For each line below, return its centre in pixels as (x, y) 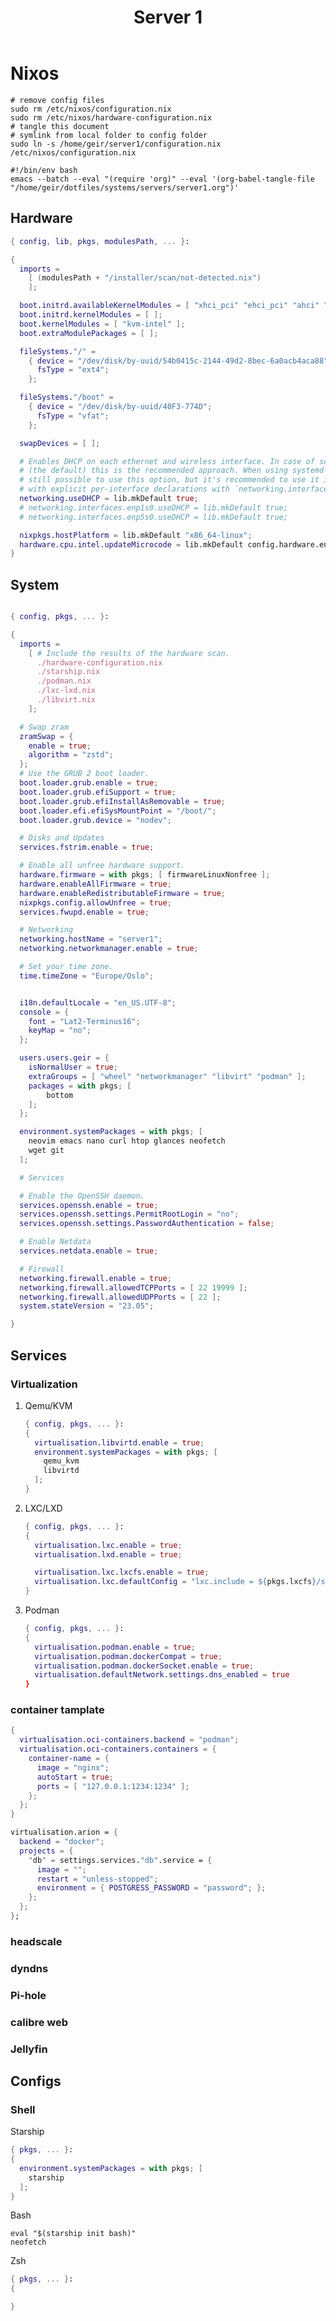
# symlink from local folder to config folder (109, 135)
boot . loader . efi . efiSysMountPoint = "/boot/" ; (118, 811)
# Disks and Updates (62, 838)
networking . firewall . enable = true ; (95, 1278)
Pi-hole (28, 1995)
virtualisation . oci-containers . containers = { (118, 1749)
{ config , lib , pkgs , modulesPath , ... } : (100, 241)
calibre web (39, 2022)
